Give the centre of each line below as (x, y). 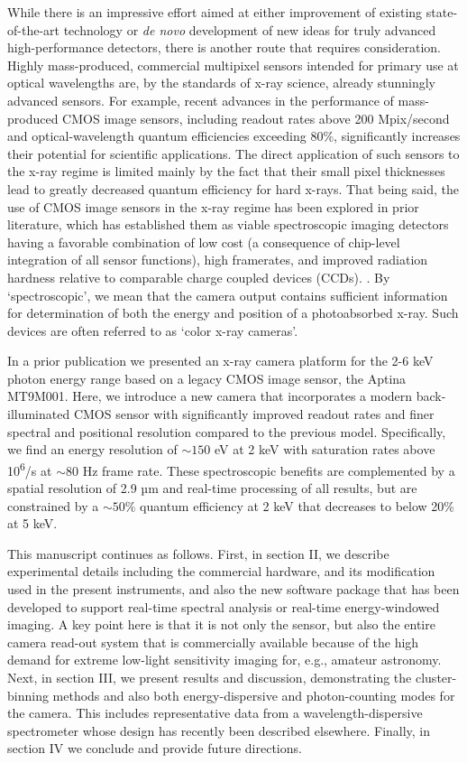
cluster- (436, 678)
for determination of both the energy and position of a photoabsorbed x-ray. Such (233, 313)
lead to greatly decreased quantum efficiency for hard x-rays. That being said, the (233, 188)
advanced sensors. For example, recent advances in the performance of (201, 100)
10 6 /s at (30, 469)
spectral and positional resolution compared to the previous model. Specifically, (227, 431)
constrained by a (53, 505)
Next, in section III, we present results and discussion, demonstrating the (210, 678)
